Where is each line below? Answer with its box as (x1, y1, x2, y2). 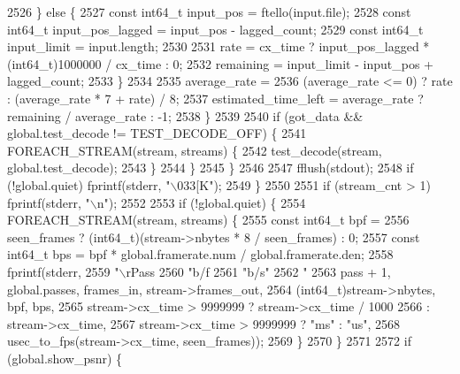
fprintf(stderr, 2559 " (7, 262, 119, 280)
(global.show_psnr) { (7, 348, 123, 367)
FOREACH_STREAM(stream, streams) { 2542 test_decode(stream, (7, 141, 382, 159)
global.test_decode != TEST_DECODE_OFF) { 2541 (7, 124, 307, 142)
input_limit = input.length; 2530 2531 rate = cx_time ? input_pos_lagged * (7, 37, 430, 56)
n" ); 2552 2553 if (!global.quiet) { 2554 (96, 193, 306, 211)
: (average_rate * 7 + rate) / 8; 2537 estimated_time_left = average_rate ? (7, 88, 424, 107)
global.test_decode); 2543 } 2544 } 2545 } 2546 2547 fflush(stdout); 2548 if (7, 158, 414, 177)
